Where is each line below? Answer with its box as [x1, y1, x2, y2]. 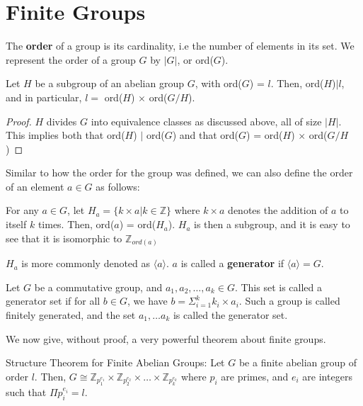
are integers [302, 368, 352, 383]
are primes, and [221, 368, 289, 383]
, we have [127, 293, 168, 308]
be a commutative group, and [34, 279, 163, 294]
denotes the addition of [228, 203, 328, 218]
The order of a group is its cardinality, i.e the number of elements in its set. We [6, 38, 355, 53]
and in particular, [6, 89, 82, 104]
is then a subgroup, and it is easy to [194, 217, 350, 232]
